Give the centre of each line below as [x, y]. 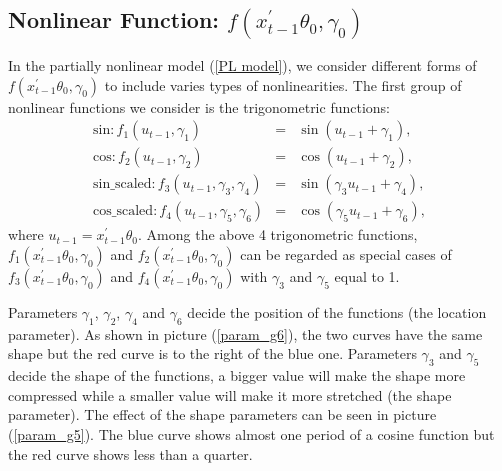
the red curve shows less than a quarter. [130, 453]
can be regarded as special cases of [346, 253]
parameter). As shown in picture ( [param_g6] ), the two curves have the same [245, 333]
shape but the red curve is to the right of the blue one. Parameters [212, 353]
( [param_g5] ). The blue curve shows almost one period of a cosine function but [251, 433]
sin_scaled [122, 184]
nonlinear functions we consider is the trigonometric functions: [199, 106]
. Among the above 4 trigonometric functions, [278, 234]
